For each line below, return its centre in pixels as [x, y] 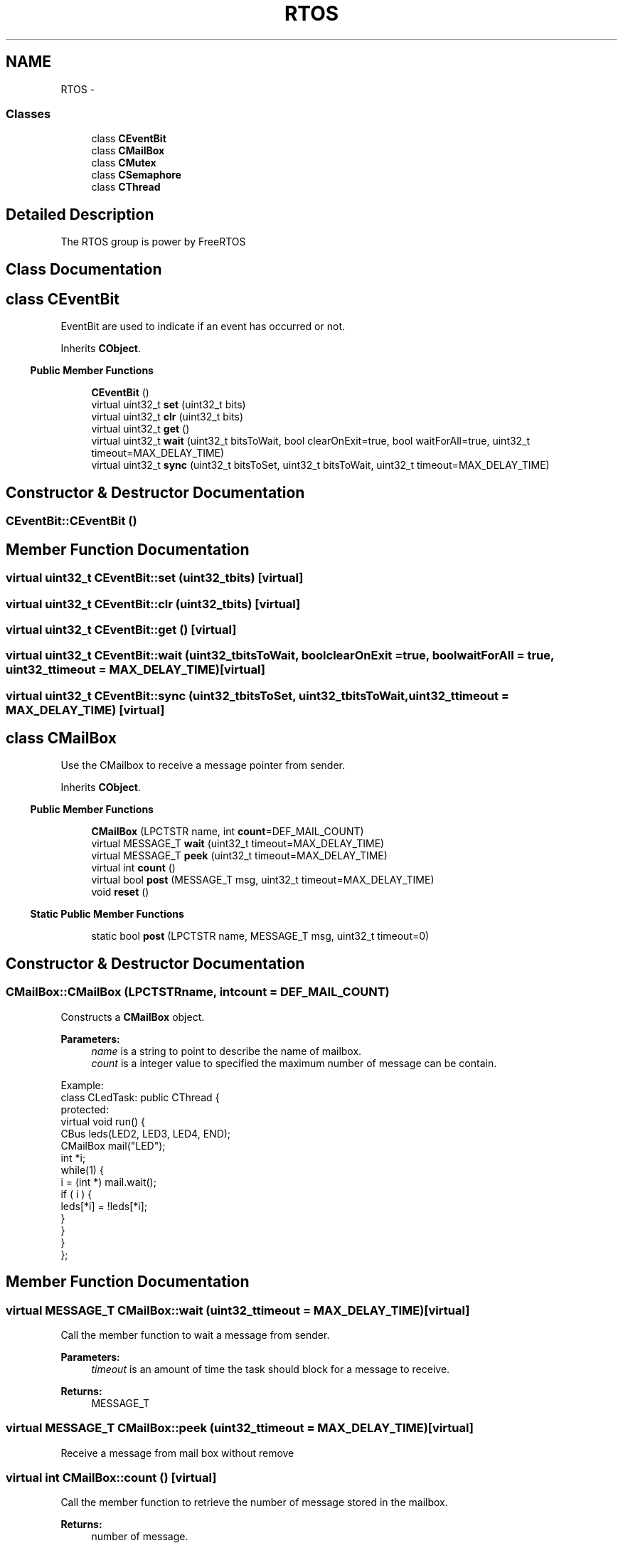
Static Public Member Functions [107, 914]
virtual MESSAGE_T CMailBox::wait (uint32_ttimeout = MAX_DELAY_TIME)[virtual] [238, 1310]
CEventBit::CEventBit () [71, 521]
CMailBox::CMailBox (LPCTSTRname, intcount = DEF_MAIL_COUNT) [198, 992]
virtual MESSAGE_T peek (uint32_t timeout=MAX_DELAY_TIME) [239, 856]
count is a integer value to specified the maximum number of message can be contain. [294, 1063]
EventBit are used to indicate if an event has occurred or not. [203, 327]
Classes [28, 113]
